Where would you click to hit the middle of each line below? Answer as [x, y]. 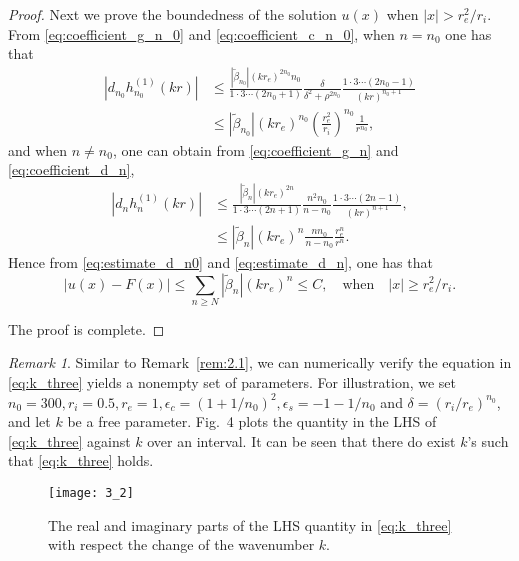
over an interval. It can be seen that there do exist [301, 440]
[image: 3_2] [91, 493]
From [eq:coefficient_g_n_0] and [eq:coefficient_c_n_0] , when [201, 33]
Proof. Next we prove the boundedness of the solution [172, 14]
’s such [488, 440]
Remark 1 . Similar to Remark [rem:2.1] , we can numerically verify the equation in [260, 362]
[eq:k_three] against [69, 440]
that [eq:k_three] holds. [81, 460]
